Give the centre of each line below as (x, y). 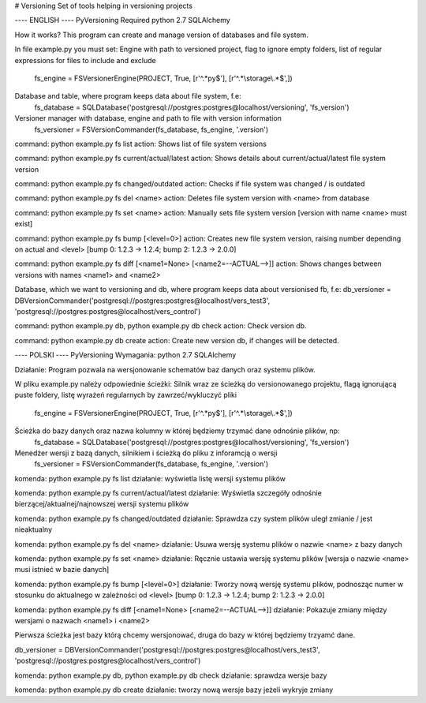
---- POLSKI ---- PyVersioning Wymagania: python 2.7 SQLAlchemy (125, 355)
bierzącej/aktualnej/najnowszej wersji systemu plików (102, 504)
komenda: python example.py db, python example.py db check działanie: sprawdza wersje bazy (171, 675)
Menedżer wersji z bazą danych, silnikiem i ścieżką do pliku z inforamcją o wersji (146, 453)
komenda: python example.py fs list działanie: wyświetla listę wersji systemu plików (150, 478)
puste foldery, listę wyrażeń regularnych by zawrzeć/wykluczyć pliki (125, 395)
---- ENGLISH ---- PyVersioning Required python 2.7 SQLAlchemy (122, 21)
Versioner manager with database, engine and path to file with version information (148, 118)
